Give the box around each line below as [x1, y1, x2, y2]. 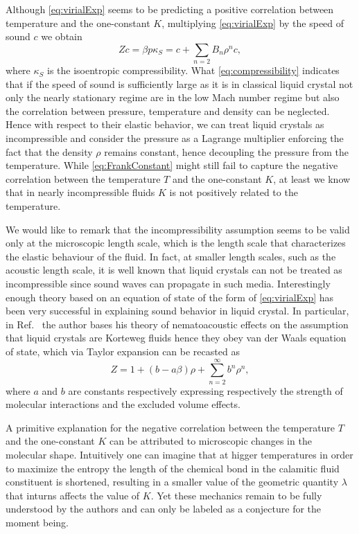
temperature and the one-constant [6, 15, 150, 30]
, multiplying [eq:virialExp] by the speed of [161, 15, 344, 30]
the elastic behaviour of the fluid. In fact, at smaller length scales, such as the [6, 249, 336, 263]
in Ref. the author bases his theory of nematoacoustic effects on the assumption [6, 317, 349, 331]
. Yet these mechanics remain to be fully [150, 488, 322, 502]
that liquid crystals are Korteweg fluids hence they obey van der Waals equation [6, 330, 347, 345]
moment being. [6, 515, 69, 530]
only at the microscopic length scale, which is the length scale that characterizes [6, 235, 346, 250]
